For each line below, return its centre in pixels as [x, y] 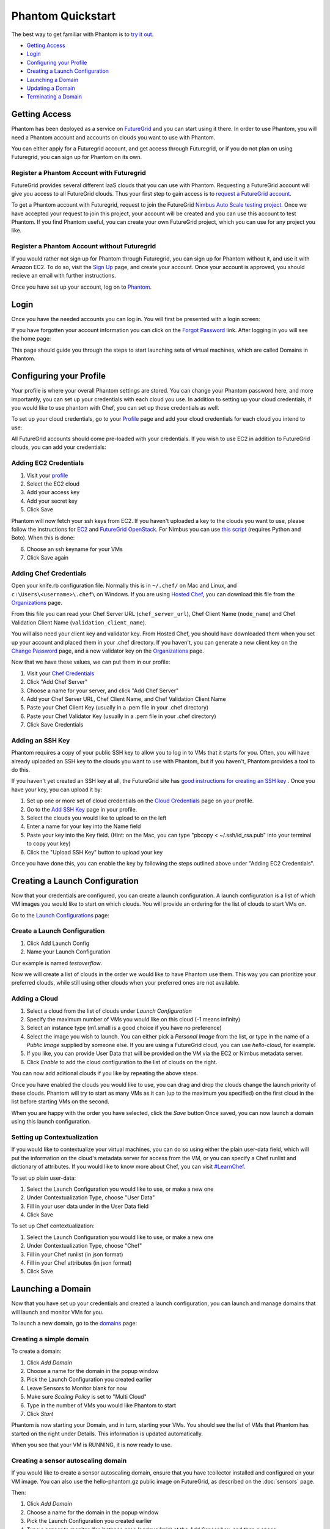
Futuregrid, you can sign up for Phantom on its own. [77, 157]
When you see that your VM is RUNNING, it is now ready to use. [92, 1445]
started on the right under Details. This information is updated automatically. [107, 1434]
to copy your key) [49, 843]
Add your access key [53, 492]
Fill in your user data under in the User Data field [88, 1206]
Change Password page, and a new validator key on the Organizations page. [108, 651]
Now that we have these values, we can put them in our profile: [91, 662]
